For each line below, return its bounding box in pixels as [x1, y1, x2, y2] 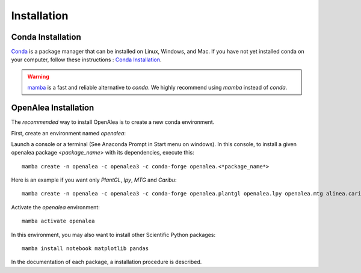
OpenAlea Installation [11, 103, 94, 113]
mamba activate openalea [22, 218, 95, 225]
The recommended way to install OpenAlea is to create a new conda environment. [11, 118, 215, 126]
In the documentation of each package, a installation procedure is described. [11, 259, 202, 266]
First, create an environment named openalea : [11, 129, 126, 136]
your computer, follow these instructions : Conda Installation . [11, 56, 162, 63]
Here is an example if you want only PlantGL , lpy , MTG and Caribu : [11, 176, 177, 183]
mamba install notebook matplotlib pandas [22, 245, 149, 252]
